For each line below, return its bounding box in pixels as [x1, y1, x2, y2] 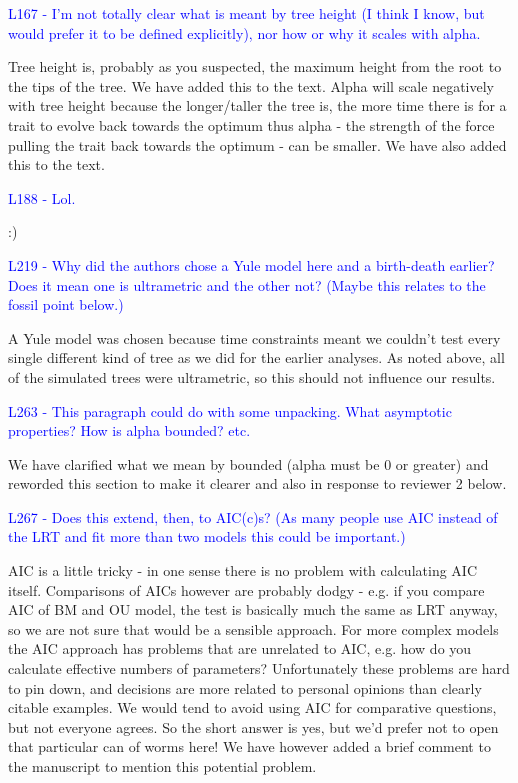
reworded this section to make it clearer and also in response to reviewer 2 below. [8, 473, 507, 494]
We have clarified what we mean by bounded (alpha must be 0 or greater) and [8, 453, 489, 474]
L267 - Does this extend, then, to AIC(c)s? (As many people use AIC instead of [8, 506, 498, 527]
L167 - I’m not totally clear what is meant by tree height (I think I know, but [8, 3, 485, 23]
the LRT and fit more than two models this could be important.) [8, 526, 406, 547]
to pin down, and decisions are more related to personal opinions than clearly [8, 677, 482, 698]
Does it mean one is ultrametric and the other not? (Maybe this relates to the [8, 274, 486, 295]
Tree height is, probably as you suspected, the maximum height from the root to [8, 56, 502, 77]
